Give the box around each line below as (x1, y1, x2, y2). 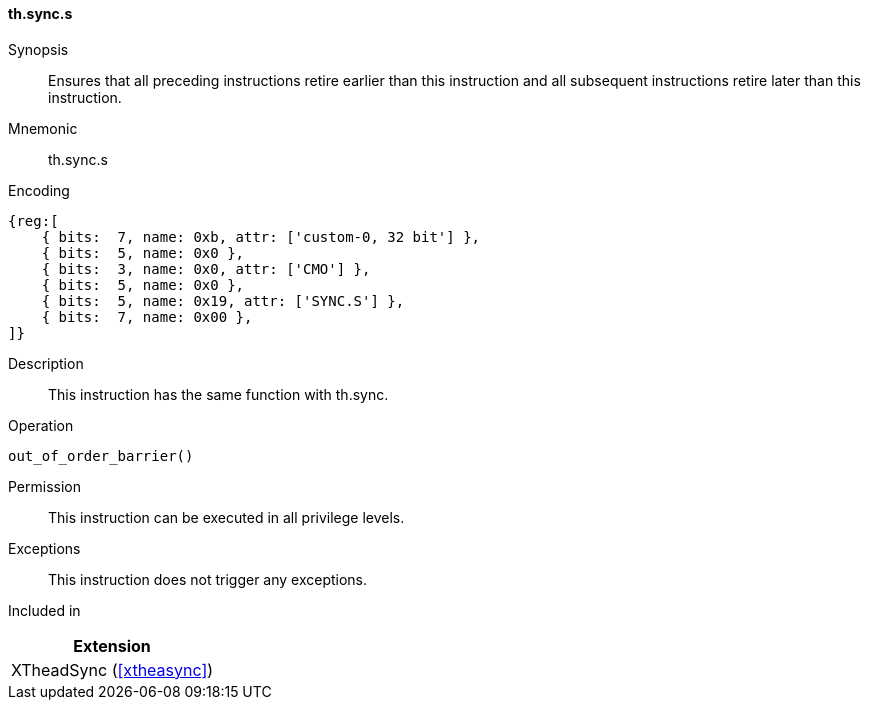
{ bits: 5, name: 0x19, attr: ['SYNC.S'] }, (41, 292, 405, 309)
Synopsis (8, 40, 69, 58)
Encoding (8, 181, 70, 199)
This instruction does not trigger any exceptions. (48, 570, 368, 588)
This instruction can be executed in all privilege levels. (48, 508, 405, 526)
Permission (8, 477, 82, 495)
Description (8, 354, 84, 372)
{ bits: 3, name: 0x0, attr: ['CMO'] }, (41, 260, 371, 277)
